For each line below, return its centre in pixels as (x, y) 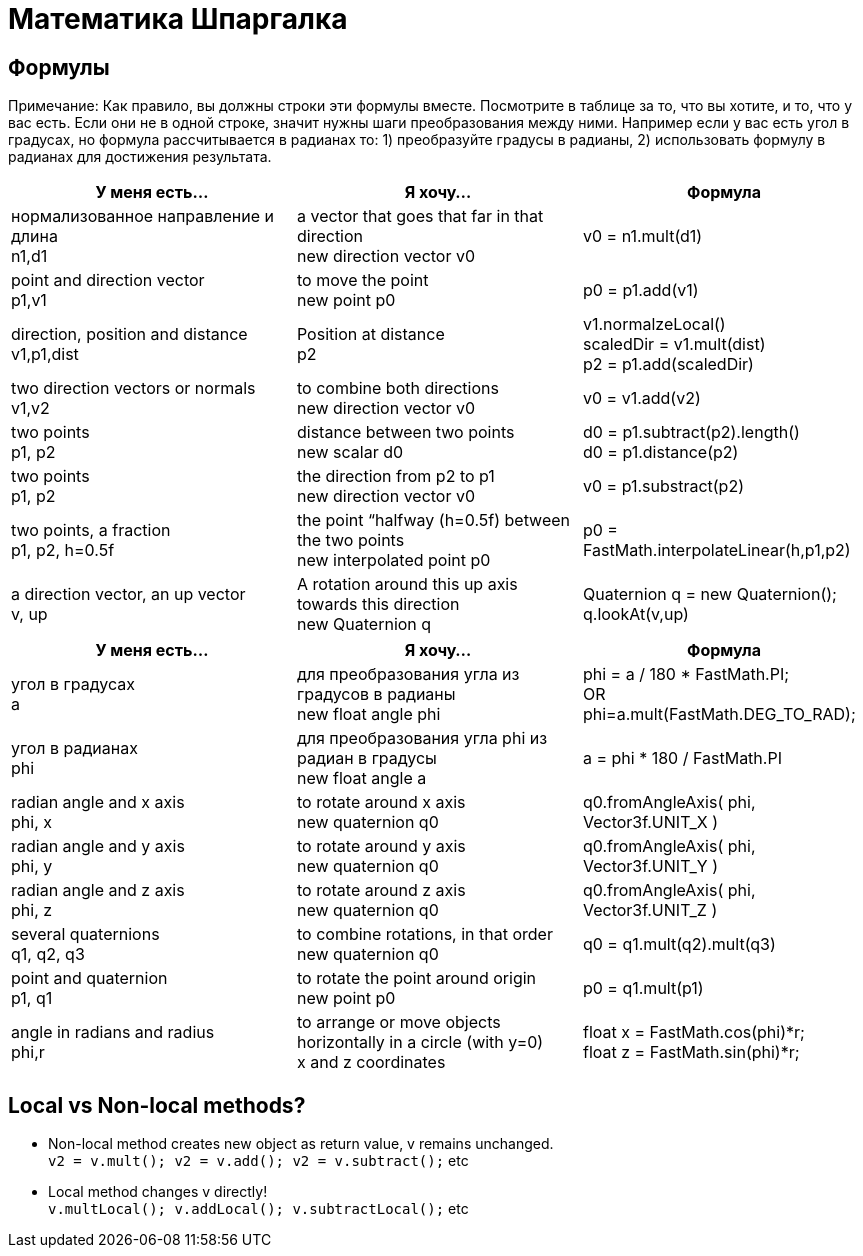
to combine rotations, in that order (424, 934)
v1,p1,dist (45, 354)
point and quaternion (89, 978)
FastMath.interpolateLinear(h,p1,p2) (716, 550)
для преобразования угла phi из (422, 738)
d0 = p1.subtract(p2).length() (691, 432)
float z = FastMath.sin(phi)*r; (691, 1052)
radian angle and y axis (98, 846)
